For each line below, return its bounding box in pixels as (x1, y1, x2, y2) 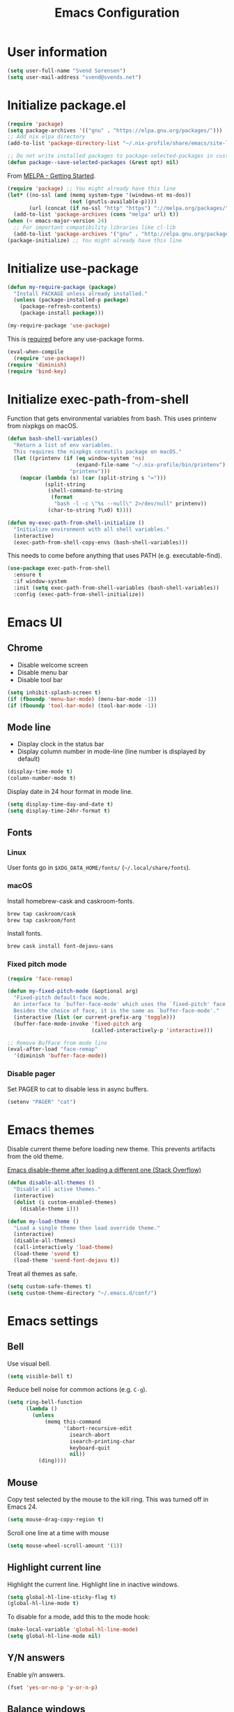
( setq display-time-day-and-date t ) (7, 801, 114, 808)
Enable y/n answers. (7, 1670, 65, 1678)
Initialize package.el (7, 97, 127, 113)
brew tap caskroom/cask (7, 910, 77, 917)
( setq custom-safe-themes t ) (7, 1283, 92, 1290)
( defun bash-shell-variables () (7, 435, 98, 443)
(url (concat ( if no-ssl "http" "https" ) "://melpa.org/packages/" (29, 205, 229, 212)
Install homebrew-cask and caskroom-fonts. (7, 896, 134, 905)
